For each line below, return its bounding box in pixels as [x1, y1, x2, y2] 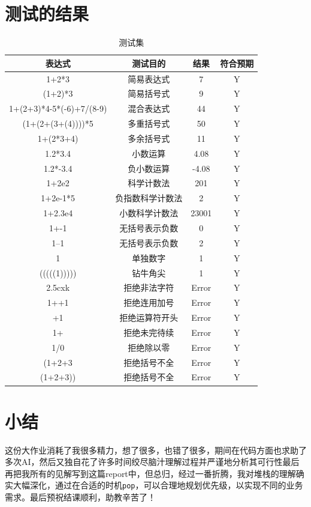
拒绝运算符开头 [119, 311, 179, 324]
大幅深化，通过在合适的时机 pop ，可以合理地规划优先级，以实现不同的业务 [13, 479, 303, 491]
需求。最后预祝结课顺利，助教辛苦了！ [5, 491, 156, 503]
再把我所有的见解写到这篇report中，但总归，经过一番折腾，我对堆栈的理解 [5, 467, 296, 479]
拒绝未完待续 [123, 326, 174, 338]
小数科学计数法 [119, 207, 179, 219]
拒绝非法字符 [123, 281, 174, 294]
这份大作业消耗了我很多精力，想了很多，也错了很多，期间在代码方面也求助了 [5, 443, 307, 456]
